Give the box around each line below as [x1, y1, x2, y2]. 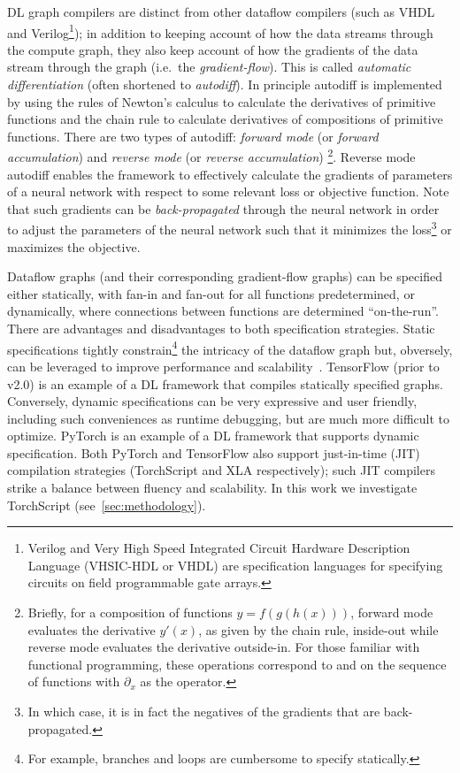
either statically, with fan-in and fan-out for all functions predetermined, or [7, 284, 415, 302]
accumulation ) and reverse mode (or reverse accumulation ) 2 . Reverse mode [7, 145, 416, 166]
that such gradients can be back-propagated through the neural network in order [7, 199, 440, 218]
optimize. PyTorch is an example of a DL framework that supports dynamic [7, 426, 419, 445]
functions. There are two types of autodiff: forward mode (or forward [7, 126, 379, 145]
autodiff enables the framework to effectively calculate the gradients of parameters [7, 165, 453, 183]
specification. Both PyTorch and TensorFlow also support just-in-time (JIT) [7, 443, 420, 462]
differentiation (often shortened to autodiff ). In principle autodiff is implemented [7, 75, 442, 94]
